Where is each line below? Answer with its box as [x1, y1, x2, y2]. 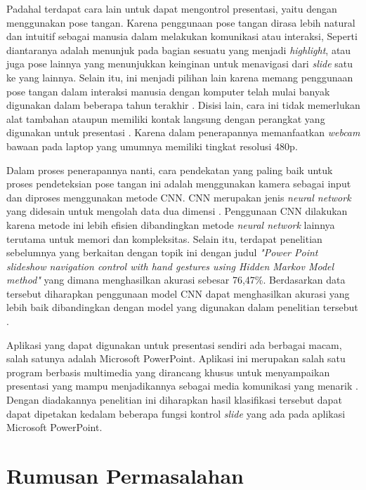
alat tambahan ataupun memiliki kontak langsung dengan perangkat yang [6, 111, 325, 126]
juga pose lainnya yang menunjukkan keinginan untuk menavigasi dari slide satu [6, 56, 353, 71]
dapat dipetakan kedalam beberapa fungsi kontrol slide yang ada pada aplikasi [6, 406, 346, 421]
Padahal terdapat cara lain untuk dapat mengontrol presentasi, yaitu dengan [6, 1, 337, 15]
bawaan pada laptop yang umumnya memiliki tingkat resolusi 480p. [6, 138, 298, 153]
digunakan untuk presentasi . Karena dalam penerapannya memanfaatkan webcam [6, 125, 360, 140]
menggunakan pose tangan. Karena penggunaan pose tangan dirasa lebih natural [6, 15, 355, 29]
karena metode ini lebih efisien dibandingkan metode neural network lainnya [6, 217, 335, 232]
